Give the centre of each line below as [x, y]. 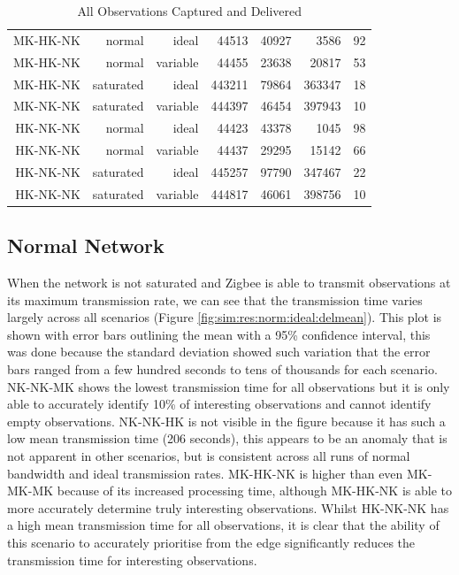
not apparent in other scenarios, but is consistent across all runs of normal [209, 455]
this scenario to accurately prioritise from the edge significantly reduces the [211, 542]
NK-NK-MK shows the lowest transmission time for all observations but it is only [229, 386]
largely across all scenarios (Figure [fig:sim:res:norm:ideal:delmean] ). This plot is [225, 317]
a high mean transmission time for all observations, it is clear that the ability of [223, 525]
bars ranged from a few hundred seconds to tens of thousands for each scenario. [222, 369]
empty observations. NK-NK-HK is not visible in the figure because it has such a [226, 421]
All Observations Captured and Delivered [190, 11]
